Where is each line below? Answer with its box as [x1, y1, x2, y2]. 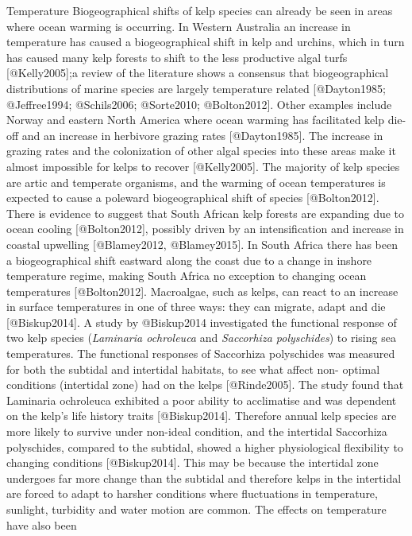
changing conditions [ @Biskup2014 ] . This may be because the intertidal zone [6, 454, 379, 471]
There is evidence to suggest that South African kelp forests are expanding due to [6, 204, 405, 221]
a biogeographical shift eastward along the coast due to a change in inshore [6, 251, 372, 268]
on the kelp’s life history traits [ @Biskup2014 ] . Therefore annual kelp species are [6, 407, 397, 424]
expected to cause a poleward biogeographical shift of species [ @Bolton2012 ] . [6, 189, 379, 206]
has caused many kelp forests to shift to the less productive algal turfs [6, 49, 348, 65]
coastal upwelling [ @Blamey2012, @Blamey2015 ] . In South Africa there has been [6, 235, 399, 252]
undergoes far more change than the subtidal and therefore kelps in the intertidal [6, 469, 402, 486]
